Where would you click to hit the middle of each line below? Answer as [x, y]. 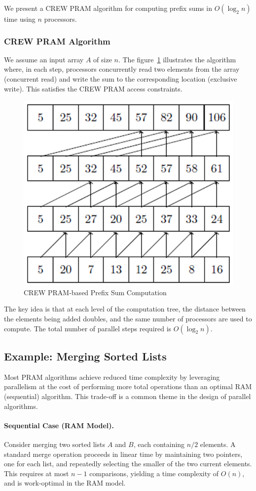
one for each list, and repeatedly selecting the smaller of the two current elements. [128, 464]
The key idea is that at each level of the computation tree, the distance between [125, 309]
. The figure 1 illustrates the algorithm [177, 59]
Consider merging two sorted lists [55, 444]
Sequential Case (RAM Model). [59, 425]
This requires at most [37, 473]
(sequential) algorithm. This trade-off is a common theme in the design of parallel [128, 396]
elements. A [218, 444]
